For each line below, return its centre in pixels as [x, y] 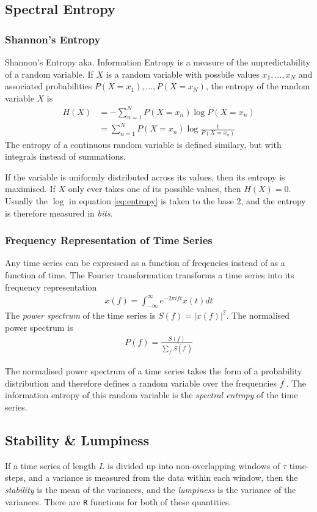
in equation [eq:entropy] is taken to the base [151, 200]
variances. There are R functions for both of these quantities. [118, 501]
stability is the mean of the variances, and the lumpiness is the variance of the [151, 490]
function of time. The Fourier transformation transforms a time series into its [150, 274]
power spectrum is [39, 328]
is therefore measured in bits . [59, 213]
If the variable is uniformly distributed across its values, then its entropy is [145, 176]
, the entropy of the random [258, 86]
